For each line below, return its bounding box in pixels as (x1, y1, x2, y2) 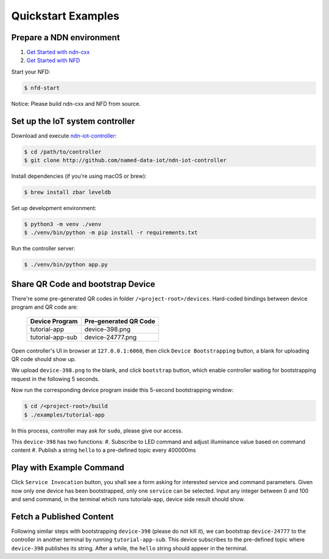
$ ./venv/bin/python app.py (24, 261, 108, 268)
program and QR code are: (11, 303, 79, 311)
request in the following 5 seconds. (11, 375, 100, 382)
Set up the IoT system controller (11, 116, 135, 126)
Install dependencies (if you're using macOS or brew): (11, 172, 147, 180)
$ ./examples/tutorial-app (24, 411, 105, 418)
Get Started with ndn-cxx (26, 49, 90, 56)
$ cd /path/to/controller (24, 148, 102, 155)
